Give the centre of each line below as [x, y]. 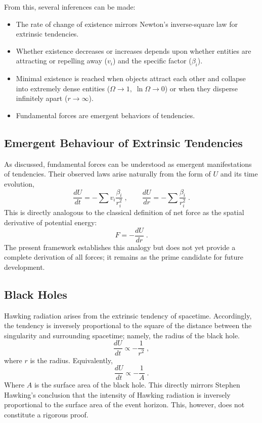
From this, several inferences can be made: [70, 7]
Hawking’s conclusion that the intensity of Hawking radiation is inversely [117, 394]
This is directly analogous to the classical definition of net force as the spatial [124, 212]
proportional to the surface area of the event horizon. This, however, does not [124, 404]
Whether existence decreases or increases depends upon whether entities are [134, 50]
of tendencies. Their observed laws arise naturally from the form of [107, 174]
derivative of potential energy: [51, 222]
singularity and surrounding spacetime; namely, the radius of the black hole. [122, 335]
